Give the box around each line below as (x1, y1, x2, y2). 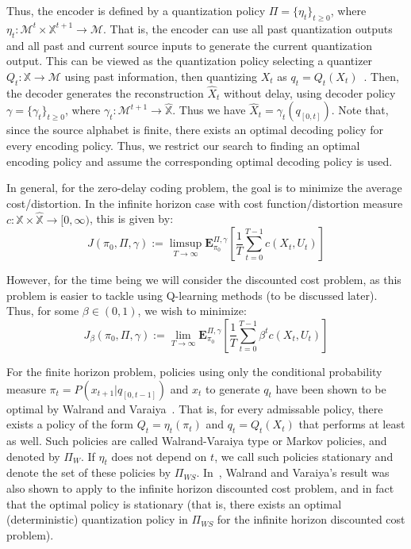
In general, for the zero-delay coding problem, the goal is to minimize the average (6, 179, 402, 196)
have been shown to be (275, 380, 386, 397)
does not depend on (111, 447, 207, 464)
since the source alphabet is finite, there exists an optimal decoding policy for (6, 121, 383, 138)
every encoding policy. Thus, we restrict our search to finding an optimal (6, 136, 360, 153)
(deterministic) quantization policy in (6, 511, 188, 528)
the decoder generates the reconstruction (6, 84, 204, 101)
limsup (169, 238, 202, 250)
